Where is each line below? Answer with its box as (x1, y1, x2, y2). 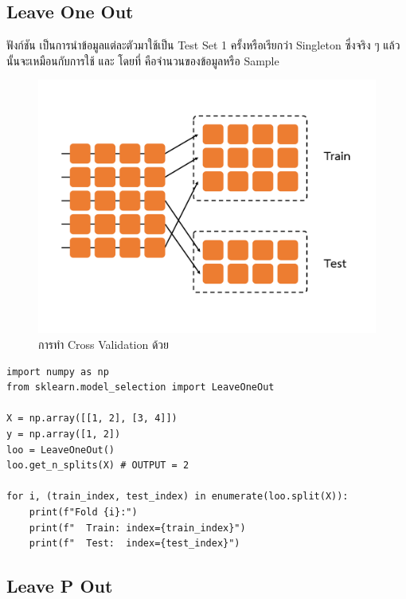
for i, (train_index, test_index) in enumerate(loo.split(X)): (6, 491, 349, 503)
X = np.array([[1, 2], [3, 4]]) (6, 413, 178, 425)
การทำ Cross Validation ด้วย (38, 335, 170, 352)
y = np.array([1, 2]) (6, 428, 121, 440)
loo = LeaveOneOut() (6, 444, 115, 456)
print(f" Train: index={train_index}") (29, 522, 246, 534)
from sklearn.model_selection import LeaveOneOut (6, 382, 275, 393)
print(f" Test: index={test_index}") (29, 538, 240, 550)
